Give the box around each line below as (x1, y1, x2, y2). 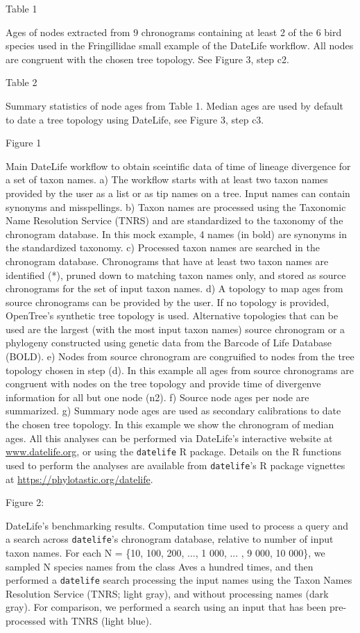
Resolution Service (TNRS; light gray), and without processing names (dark (6, 586, 329, 600)
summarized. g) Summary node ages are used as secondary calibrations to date (6, 403, 341, 418)
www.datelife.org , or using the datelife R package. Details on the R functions (6, 444, 342, 459)
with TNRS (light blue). (49, 614, 152, 627)
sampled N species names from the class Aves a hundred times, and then (6, 559, 314, 573)
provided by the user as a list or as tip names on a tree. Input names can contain (6, 185, 350, 200)
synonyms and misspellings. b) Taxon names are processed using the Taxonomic (6, 199, 346, 214)
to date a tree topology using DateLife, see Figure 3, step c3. (6, 112, 264, 126)
